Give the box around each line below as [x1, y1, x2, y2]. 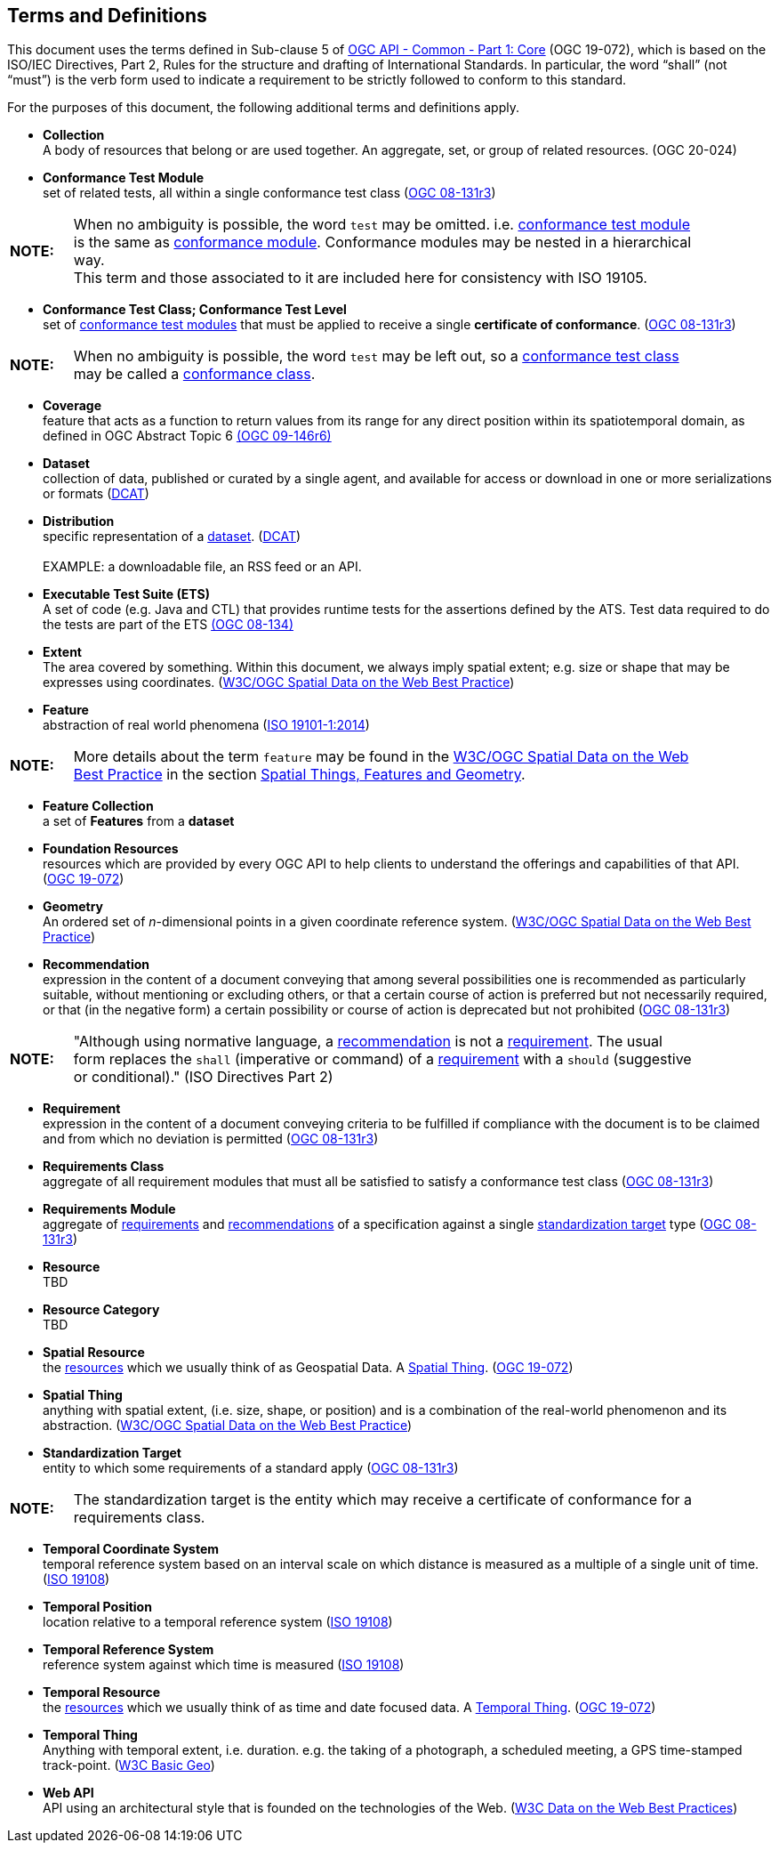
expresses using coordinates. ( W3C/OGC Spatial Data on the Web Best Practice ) [43, 675, 515, 691]
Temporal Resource [43, 1684, 160, 1701]
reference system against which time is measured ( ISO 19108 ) [43, 1657, 405, 1673]
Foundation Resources [43, 841, 179, 857]
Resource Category [43, 1302, 160, 1318]
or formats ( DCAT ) [43, 486, 149, 502]
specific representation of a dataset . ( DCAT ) [43, 529, 301, 545]
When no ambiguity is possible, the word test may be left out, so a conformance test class [73, 347, 679, 366]
